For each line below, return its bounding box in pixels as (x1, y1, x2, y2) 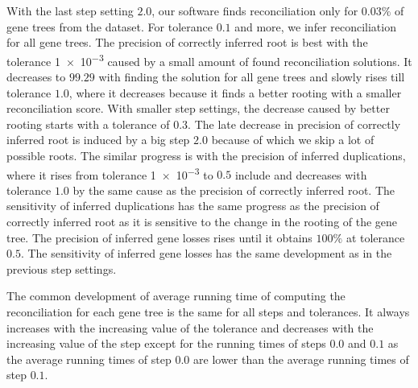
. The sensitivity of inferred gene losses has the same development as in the (20, 245, 392, 262)
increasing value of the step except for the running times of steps (6, 335, 326, 352)
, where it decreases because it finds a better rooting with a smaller (68, 84, 402, 101)
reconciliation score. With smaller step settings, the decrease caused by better (6, 100, 390, 117)
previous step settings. (6, 260, 117, 277)
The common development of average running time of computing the (6, 287, 346, 304)
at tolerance (346, 229, 405, 246)
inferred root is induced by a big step (6, 131, 190, 148)
